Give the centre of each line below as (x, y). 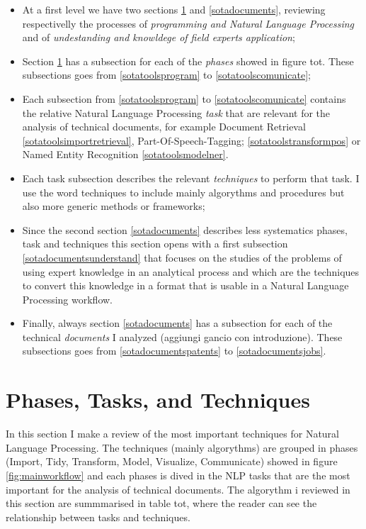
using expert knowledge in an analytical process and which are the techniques (191, 271)
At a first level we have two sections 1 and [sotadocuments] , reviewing (174, 9)
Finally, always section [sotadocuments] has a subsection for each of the (177, 323)
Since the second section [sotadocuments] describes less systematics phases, (185, 229)
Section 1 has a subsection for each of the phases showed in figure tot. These (188, 61)
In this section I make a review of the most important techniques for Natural (172, 434)
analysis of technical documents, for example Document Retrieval (164, 127)
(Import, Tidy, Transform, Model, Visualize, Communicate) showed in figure (172, 461)
